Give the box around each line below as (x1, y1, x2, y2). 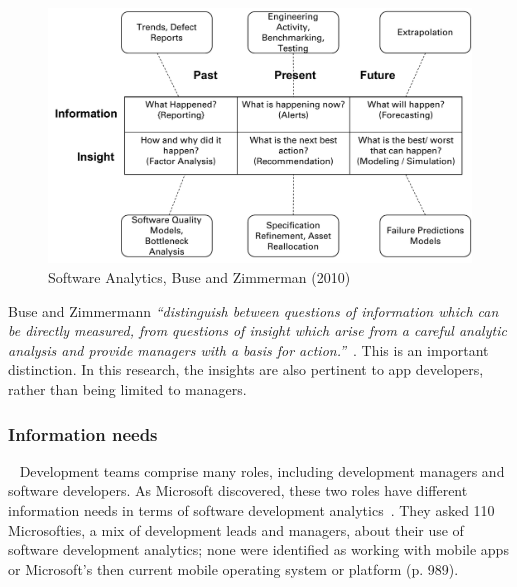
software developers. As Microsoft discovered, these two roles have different (8, 480, 468, 501)
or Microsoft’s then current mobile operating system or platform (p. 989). (8, 558, 459, 579)
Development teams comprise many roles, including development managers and (19, 460, 505, 481)
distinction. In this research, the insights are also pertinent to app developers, (8, 359, 484, 380)
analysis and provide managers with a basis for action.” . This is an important (8, 339, 489, 360)
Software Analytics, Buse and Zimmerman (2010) (48, 267, 351, 288)
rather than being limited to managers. (8, 379, 247, 400)
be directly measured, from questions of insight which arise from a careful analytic (8, 320, 507, 341)
